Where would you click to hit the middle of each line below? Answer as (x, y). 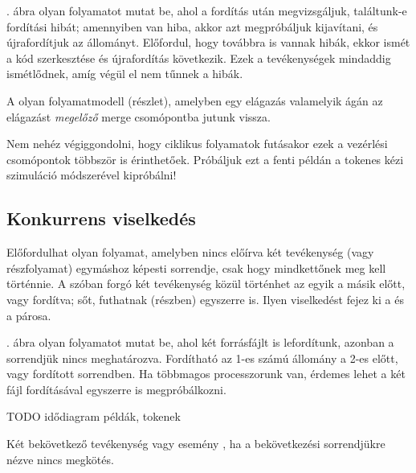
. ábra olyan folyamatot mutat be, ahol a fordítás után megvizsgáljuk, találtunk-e (207, 10)
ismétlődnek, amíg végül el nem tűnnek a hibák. (125, 74)
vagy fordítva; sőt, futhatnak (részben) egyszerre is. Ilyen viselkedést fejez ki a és (205, 299)
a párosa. (29, 315)
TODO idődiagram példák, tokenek (94, 416)
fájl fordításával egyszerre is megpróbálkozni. (116, 389)
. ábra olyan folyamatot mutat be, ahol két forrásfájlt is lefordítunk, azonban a (200, 342)
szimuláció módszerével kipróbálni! (92, 175)
